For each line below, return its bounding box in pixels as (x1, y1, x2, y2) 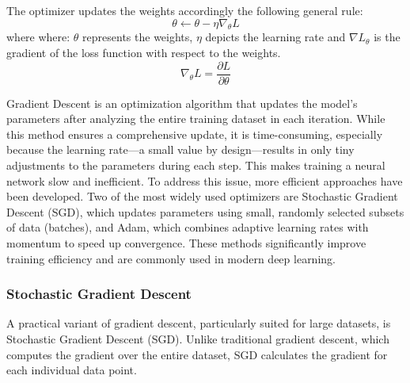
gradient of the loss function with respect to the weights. (6, 44, 281, 60)
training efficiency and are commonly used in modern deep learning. (6, 250, 336, 266)
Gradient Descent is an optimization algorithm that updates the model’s (6, 94, 358, 111)
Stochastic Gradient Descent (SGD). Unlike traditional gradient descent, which (6, 330, 389, 347)
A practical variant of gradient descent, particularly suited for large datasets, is (6, 315, 391, 331)
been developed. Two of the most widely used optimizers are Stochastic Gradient (6, 188, 398, 205)
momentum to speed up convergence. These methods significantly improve (6, 234, 366, 251)
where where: (6, 29, 70, 45)
